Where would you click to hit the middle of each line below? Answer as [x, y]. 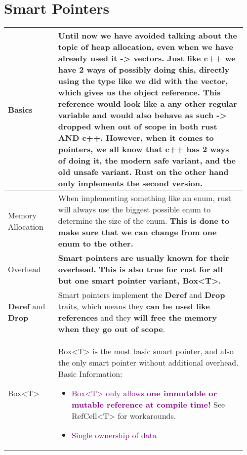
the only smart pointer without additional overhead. [148, 363]
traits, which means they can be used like [134, 306]
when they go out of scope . [112, 329]
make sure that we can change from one [137, 232]
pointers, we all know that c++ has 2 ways [144, 149]
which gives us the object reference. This [139, 92]
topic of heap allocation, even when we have [145, 47]
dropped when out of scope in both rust [138, 126]
